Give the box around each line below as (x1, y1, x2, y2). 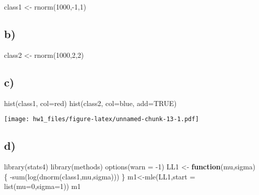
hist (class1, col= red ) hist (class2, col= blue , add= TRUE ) (4, 97, 177, 108)
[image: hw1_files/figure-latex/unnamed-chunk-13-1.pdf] (4, 116, 199, 123)
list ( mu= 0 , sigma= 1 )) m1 (4, 181, 81, 191)
